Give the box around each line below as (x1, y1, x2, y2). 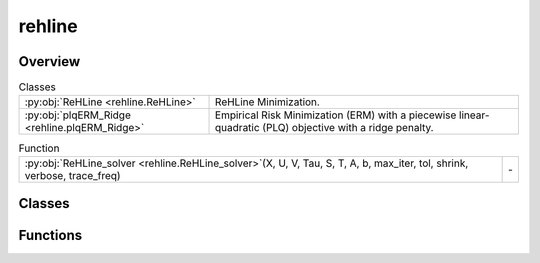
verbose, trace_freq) (24, 168, 121, 182)
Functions (18, 227, 83, 244)
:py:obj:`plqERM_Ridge (24, 108, 132, 122)
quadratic (215, 121, 260, 135)
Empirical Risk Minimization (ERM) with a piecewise (215, 108, 457, 122)
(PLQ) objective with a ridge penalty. (261, 121, 434, 135)
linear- (458, 108, 490, 122)
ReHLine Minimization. (215, 95, 320, 109)
